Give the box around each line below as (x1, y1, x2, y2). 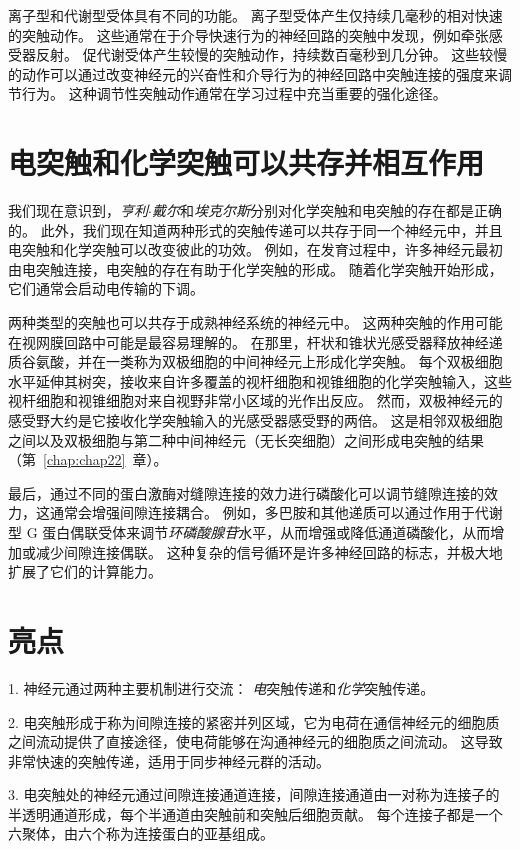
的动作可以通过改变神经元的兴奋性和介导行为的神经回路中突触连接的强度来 (8, 63, 498, 84)
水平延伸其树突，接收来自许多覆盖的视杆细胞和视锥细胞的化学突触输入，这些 (8, 370, 512, 391)
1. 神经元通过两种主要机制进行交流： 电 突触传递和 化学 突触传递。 (8, 677, 435, 698)
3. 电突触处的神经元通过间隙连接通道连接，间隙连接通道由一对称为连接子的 (8, 784, 500, 805)
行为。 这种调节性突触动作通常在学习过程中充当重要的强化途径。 (21, 83, 447, 104)
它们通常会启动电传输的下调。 (8, 278, 204, 299)
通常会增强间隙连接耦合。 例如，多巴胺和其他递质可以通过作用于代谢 (49, 502, 503, 523)
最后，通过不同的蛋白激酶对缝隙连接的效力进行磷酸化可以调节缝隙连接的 (8, 482, 484, 503)
